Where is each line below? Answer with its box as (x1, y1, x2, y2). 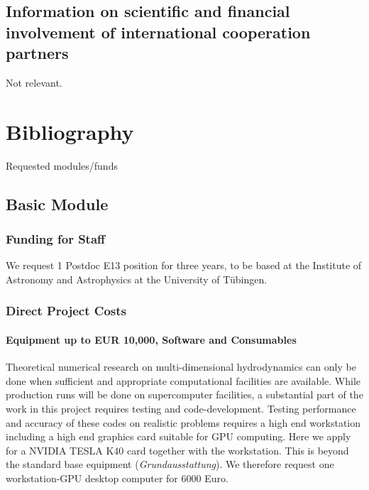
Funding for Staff (6, 230, 106, 247)
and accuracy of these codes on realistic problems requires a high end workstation (6, 415, 361, 430)
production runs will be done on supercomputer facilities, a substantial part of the (6, 387, 363, 402)
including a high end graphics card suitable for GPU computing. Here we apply (6, 429, 351, 444)
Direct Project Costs (6, 302, 126, 320)
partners (6, 42, 69, 64)
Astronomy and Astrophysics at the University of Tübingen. (6, 271, 268, 286)
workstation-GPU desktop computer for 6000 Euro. (6, 470, 228, 485)
